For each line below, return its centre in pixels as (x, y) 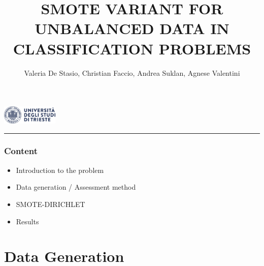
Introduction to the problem (60, 170)
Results (27, 221)
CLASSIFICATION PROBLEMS (132, 48)
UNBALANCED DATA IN (132, 28)
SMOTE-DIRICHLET (51, 204)
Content (21, 151)
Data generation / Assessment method (76, 187)
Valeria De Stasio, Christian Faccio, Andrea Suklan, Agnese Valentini (132, 72)
